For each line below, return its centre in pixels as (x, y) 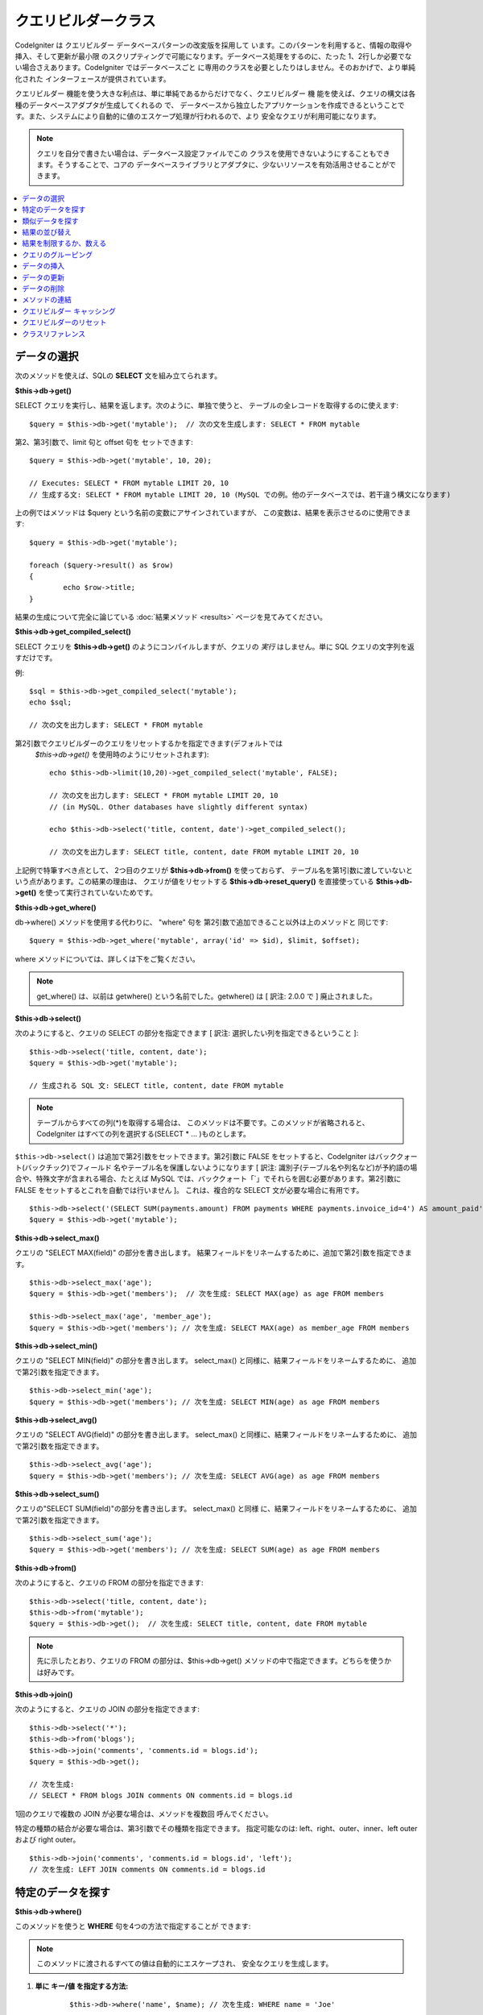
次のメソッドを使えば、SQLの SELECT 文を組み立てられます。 (118, 376)
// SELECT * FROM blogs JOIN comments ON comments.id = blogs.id (161, 1796)
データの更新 (43, 277)
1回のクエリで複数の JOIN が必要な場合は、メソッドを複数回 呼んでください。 (144, 1813)
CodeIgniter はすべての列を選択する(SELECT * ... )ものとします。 (144, 1134)
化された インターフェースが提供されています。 (93, 79)
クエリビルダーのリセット (64, 322)
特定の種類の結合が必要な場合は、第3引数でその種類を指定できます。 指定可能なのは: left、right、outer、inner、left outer (216, 1828)
